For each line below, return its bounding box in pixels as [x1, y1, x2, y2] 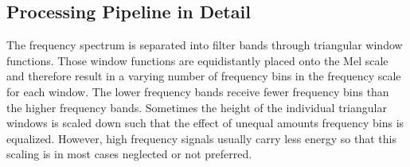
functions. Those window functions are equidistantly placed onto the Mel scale [6, 52, 389, 68]
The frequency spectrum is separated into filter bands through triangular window [6, 37, 403, 53]
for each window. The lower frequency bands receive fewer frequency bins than [6, 83, 389, 99]
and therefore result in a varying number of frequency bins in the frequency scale [6, 68, 401, 84]
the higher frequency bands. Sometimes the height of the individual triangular [6, 99, 387, 115]
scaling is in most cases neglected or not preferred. [6, 146, 252, 162]
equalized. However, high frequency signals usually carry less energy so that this [6, 130, 396, 146]
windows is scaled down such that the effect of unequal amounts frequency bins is [6, 115, 404, 131]
